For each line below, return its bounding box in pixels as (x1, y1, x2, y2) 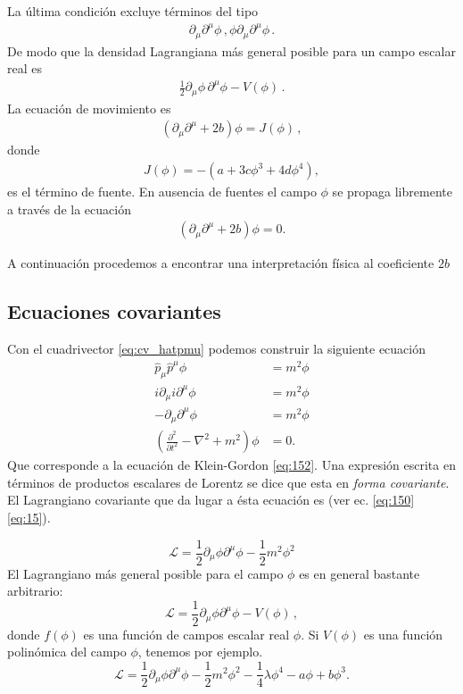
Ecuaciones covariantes (7, 297, 221, 325)
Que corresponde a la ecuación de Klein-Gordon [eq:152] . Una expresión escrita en (7, 456, 456, 474)
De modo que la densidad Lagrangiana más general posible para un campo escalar (7, 41, 456, 60)
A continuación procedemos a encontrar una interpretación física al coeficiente (7, 254, 434, 272)
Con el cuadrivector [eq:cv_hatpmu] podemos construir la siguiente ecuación (7, 339, 426, 358)
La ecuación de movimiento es (7, 98, 171, 117)
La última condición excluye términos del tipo (7, 2, 259, 20)
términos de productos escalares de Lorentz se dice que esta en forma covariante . (7, 472, 450, 491)
